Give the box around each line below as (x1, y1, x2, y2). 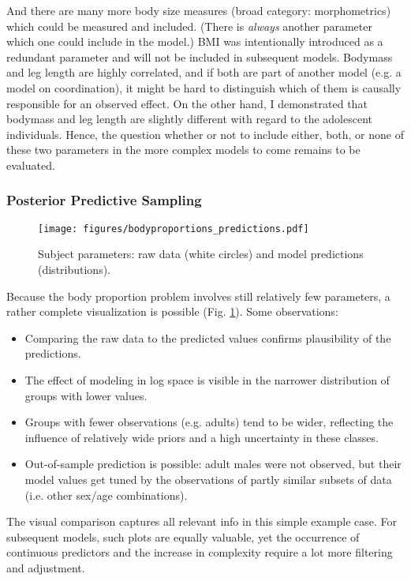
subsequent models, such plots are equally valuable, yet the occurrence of (6, 528, 360, 545)
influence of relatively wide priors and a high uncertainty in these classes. (24, 429, 379, 445)
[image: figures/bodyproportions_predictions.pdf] (38, 223, 309, 234)
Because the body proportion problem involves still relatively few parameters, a (6, 287, 390, 304)
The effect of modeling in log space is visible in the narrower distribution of (24, 371, 390, 388)
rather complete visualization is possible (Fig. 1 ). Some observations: (6, 303, 338, 320)
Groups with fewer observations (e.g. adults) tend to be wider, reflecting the (24, 414, 394, 430)
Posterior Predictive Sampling (6, 190, 202, 210)
